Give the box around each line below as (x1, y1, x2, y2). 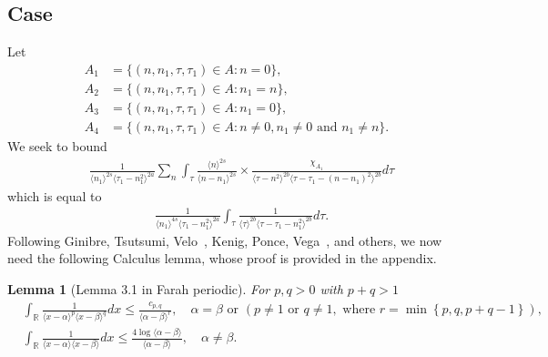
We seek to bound (7, 136, 107, 155)
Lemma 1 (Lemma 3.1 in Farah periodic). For (7, 279, 270, 298)
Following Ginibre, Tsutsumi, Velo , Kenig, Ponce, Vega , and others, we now (7, 230, 442, 250)
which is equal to (7, 186, 102, 205)
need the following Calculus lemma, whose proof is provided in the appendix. (7, 249, 437, 268)
